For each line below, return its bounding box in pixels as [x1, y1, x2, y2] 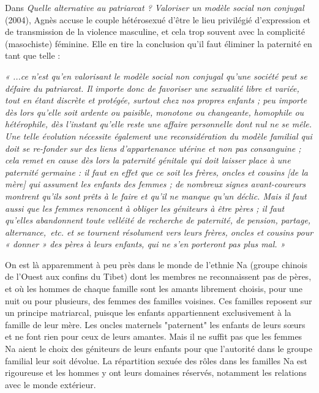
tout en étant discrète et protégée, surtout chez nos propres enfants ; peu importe [5, 94, 307, 107]
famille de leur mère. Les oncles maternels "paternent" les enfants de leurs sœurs [5, 318, 306, 331]
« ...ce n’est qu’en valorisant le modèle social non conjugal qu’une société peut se [5, 69, 307, 82]
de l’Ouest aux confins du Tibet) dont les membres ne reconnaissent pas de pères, [5, 270, 312, 283]
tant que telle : [5, 49, 61, 62]
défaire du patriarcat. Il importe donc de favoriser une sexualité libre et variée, [5, 81, 299, 94]
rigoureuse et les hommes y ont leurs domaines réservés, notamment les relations [5, 366, 307, 379]
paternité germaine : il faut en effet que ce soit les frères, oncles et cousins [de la [5, 165, 308, 178]
